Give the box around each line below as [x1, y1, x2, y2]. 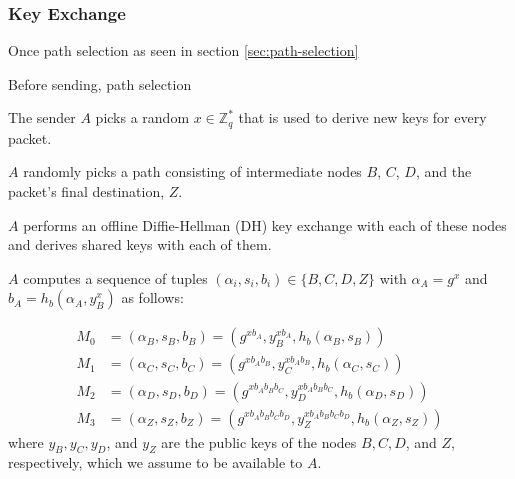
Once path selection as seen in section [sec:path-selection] [8, 40, 359, 61]
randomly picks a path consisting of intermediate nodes [23, 161, 362, 182]
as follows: [121, 287, 184, 308]
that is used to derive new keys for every [238, 107, 487, 128]
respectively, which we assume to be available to [8, 452, 303, 473]
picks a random [95, 107, 190, 128]
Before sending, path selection [8, 73, 192, 94]
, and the [415, 161, 472, 182]
